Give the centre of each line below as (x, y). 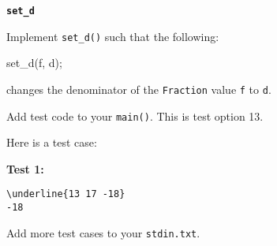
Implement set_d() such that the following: (113, 36)
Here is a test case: (52, 142)
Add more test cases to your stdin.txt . (103, 232)
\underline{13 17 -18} (66, 194)
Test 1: (25, 168)
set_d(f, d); (34, 63)
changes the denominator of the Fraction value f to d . (139, 89)
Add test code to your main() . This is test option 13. (135, 116)
